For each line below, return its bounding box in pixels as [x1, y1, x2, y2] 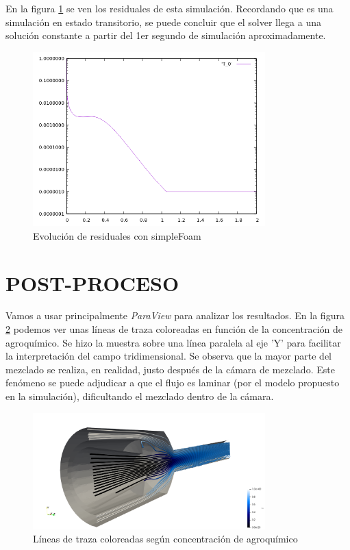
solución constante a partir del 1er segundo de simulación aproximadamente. [5, 28, 326, 42]
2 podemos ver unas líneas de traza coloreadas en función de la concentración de [5, 322, 342, 336]
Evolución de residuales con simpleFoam [33, 228, 201, 242]
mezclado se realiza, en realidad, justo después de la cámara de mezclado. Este [5, 362, 335, 376]
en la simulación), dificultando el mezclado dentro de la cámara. [5, 389, 274, 403]
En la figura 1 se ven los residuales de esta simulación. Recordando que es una [5, 1, 334, 15]
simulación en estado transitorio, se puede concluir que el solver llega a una [5, 14, 321, 29]
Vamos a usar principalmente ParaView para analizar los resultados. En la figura [5, 308, 345, 323]
